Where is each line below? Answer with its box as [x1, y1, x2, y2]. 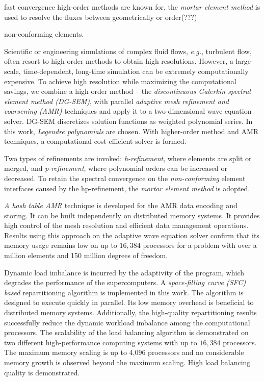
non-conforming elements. [4, 29, 84, 39]
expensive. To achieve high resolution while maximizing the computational [4, 75, 236, 86]
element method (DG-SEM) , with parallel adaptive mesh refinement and [4, 95, 229, 106]
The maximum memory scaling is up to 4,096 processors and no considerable [4, 347, 244, 358]
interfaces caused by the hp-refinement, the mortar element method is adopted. [4, 183, 250, 193]
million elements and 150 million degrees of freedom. [4, 250, 168, 261]
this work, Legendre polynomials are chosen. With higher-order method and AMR [4, 125, 259, 136]
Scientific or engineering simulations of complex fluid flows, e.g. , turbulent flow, [4, 45, 252, 56]
